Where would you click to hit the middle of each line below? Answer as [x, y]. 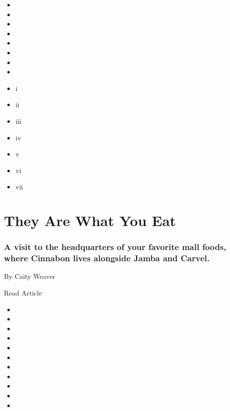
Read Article [23, 293]
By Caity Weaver [30, 276]
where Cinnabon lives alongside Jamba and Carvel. [107, 258]
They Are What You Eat [90, 220]
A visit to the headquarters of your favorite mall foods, [115, 247]
